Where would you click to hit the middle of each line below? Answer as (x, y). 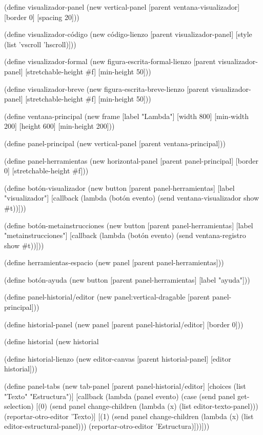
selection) (19, 406)
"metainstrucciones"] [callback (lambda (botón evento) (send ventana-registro (125, 235)
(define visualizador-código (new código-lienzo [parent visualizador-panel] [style (128, 34)
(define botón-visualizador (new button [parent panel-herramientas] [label (119, 187)
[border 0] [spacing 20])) (42, 17)
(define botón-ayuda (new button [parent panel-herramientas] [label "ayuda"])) (127, 279)
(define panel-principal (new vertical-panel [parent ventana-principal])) (115, 143)
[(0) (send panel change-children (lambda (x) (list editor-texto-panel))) (147, 406)
